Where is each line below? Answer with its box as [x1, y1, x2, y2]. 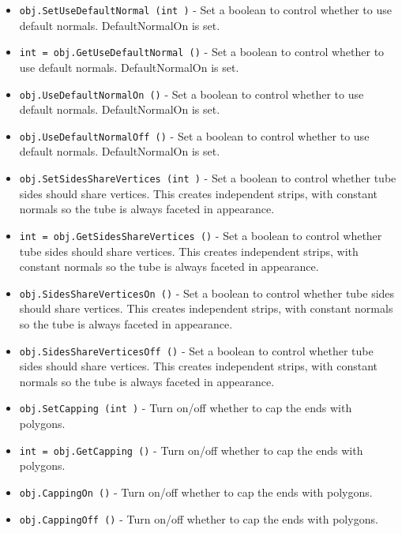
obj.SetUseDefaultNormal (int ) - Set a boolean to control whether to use [19, 2, 392, 17]
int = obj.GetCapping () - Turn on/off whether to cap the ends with [19, 441, 363, 458]
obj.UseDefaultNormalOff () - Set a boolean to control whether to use [19, 127, 370, 144]
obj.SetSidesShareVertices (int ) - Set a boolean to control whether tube [19, 170, 396, 186]
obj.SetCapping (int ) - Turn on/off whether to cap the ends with [19, 400, 352, 416]
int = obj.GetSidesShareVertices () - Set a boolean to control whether [19, 227, 382, 243]
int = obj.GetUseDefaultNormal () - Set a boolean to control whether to [19, 43, 385, 60]
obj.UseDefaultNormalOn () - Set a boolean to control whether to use [19, 85, 364, 102]
